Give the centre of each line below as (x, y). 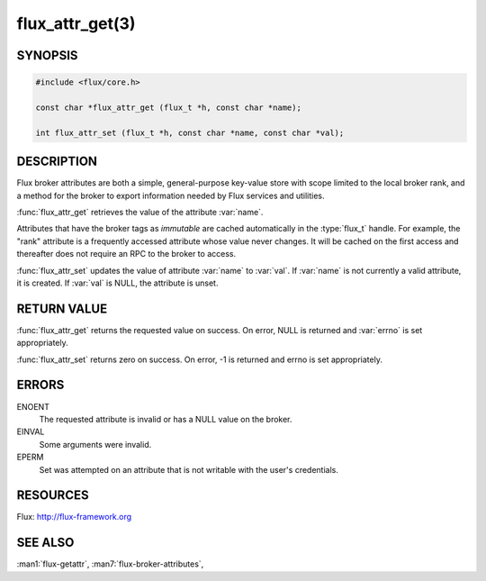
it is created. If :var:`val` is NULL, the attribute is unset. (117, 283)
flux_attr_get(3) (76, 23)
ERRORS (40, 385)
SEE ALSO (45, 543)
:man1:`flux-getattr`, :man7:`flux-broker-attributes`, (110, 564)
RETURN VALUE (62, 309)
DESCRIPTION (57, 162)
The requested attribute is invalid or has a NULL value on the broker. (166, 419)
